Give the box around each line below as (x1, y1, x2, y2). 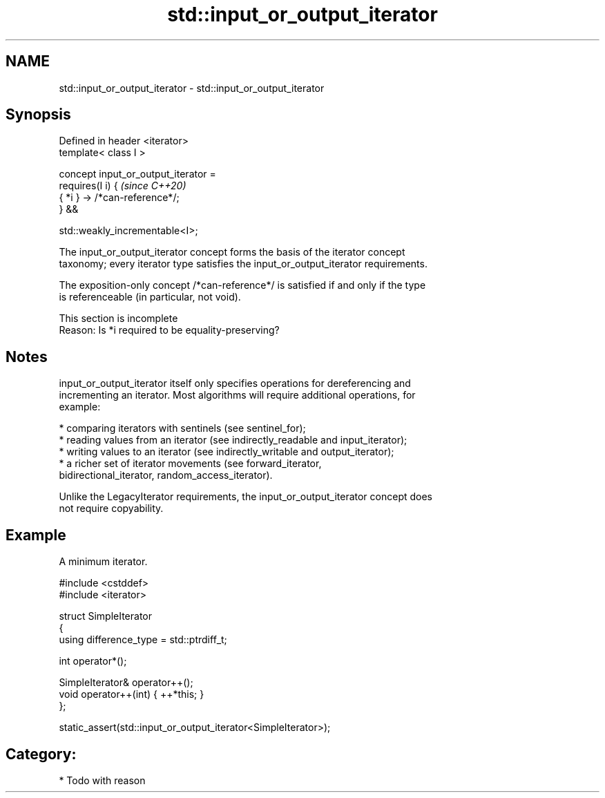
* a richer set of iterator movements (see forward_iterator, (59, 457, 322, 470)
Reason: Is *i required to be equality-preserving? (59, 324, 280, 336)
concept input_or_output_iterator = (59, 168, 216, 180)
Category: (6, 745, 77, 763)
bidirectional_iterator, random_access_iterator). (59, 469, 273, 482)
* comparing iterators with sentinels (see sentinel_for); (59, 422, 306, 435)
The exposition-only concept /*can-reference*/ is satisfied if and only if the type (59, 279, 426, 292)
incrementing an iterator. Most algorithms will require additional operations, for (59, 389, 416, 401)
